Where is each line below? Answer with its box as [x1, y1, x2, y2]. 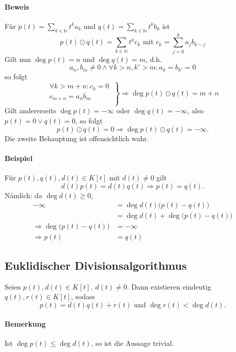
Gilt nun [5, 53, 31, 64]
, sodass [71, 291, 95, 302]
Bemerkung [5, 318, 46, 329]
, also [187, 105, 204, 116]
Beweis [5, 1, 29, 12]
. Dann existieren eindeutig [127, 281, 211, 292]
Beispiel [5, 152, 33, 163]
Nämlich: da [5, 189, 42, 200]
